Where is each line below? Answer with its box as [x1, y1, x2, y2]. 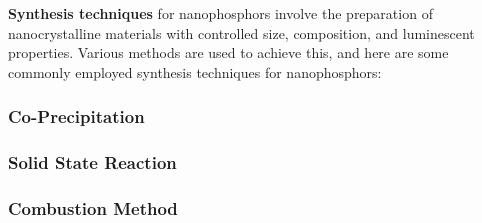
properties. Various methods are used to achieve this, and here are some [8, 42, 449, 63]
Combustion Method [8, 195, 178, 220]
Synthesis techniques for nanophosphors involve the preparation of [8, 3, 433, 23]
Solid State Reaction [8, 150, 177, 175]
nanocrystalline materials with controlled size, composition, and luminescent [8, 22, 475, 43]
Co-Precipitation [8, 104, 145, 129]
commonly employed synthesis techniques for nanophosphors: [8, 61, 382, 82]
